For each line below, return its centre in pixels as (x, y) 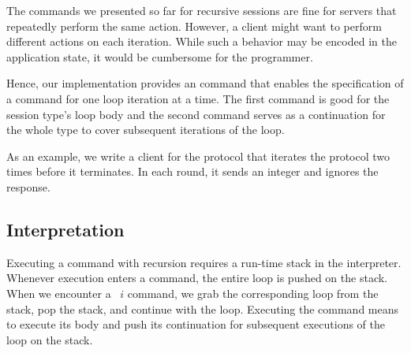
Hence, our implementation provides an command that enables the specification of (205, 83)
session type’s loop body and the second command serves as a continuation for (196, 114)
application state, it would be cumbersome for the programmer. (160, 56)
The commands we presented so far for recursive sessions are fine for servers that (202, 10)
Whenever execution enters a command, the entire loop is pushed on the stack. (197, 278)
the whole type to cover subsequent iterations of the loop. (146, 130)
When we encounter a (59, 293)
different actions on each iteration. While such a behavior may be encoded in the (202, 41)
